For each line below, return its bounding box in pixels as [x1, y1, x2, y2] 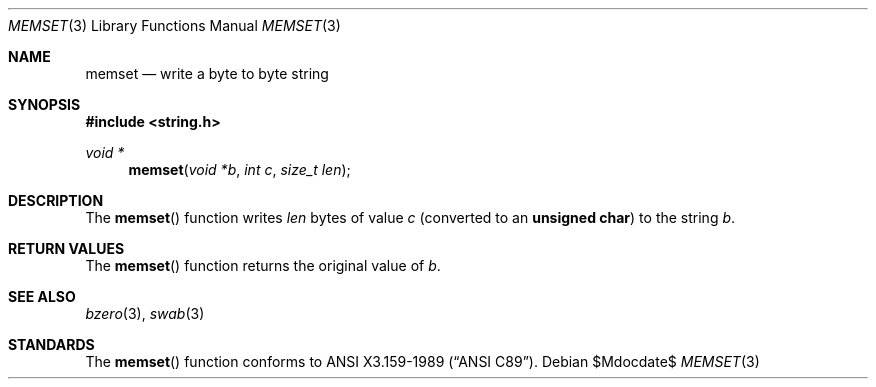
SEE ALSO [8, 288, 76, 305]
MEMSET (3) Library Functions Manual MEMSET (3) [8, 17, 341, 34]
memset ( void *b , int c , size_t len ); [128, 161, 351, 178]
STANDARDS [8, 336, 95, 353]
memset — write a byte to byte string [85, 65, 329, 82]
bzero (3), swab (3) [85, 305, 205, 322]
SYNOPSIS [8, 96, 81, 113]
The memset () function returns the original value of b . [85, 257, 441, 274]
